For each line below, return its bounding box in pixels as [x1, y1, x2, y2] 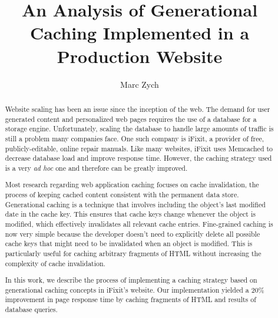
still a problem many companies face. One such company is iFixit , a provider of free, [5, 133, 264, 143]
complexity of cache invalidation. [5, 258, 105, 268]
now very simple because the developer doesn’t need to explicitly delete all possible [5, 228, 260, 238]
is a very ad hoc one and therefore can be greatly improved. [5, 163, 188, 173]
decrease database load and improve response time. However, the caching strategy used [5, 153, 272, 163]
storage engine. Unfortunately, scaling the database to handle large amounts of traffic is [5, 124, 274, 134]
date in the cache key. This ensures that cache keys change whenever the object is [5, 209, 256, 219]
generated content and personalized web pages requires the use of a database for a [5, 114, 257, 124]
